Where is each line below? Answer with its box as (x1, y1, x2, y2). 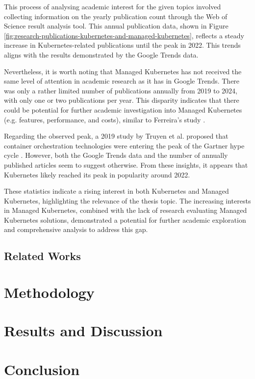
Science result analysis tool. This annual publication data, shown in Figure (4, 21, 229, 31)
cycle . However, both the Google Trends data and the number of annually (4, 150, 228, 160)
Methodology (4, 282, 95, 302)
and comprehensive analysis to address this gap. (4, 224, 148, 234)
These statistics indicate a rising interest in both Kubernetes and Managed (4, 186, 229, 196)
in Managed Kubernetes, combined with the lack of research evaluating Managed (4, 205, 247, 215)
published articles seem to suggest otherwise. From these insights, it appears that (4, 159, 248, 170)
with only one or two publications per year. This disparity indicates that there (4, 95, 239, 105)
